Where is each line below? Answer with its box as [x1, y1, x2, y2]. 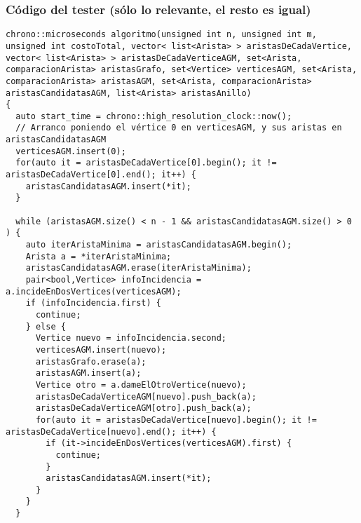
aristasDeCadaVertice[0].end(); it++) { [6, 170, 197, 180]
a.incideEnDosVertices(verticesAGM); [6, 286, 182, 297]
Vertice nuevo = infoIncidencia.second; [35, 333, 226, 344]
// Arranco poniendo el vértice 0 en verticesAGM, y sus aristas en [15, 123, 342, 133]
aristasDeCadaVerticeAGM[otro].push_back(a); [35, 403, 252, 414]
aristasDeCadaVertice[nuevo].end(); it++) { [6, 426, 217, 437]
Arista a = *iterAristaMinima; [25, 251, 172, 261]
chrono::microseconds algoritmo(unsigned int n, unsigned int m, [6, 29, 317, 40]
